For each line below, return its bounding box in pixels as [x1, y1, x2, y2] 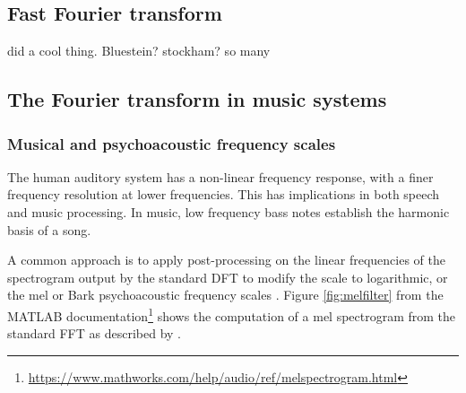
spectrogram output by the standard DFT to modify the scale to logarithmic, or [7, 267, 448, 286]
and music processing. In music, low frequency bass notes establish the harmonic [7, 202, 450, 221]
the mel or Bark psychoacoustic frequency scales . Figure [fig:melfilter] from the [7, 285, 444, 304]
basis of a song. [7, 220, 91, 239]
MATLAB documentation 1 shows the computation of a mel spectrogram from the [7, 303, 456, 325]
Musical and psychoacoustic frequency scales [7, 132, 336, 154]
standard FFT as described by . [7, 324, 181, 343]
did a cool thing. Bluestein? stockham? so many [7, 41, 271, 60]
